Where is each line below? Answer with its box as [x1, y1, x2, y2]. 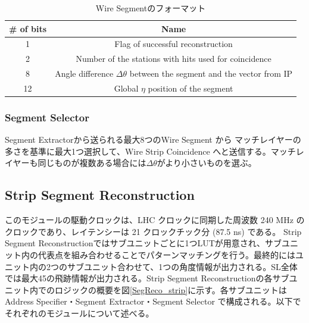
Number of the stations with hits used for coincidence [76, 52, 271, 65]
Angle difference [55, 67, 114, 80]
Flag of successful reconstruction [114, 37, 233, 50]
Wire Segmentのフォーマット [95, 2, 206, 14]
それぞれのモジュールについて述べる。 [5, 307, 154, 319]
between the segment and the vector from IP [129, 67, 293, 80]
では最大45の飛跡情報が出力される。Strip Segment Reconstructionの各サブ [5, 272, 289, 284]
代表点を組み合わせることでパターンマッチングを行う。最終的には [38, 249, 296, 261]
